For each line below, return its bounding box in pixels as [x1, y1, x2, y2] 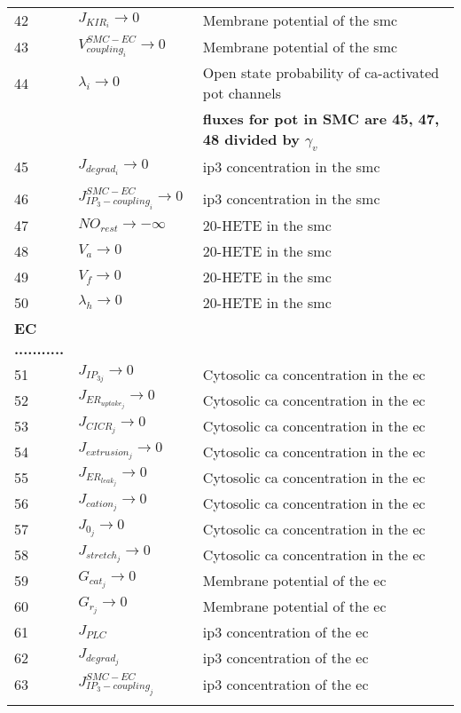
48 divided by [202, 129, 300, 150]
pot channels [202, 83, 281, 104]
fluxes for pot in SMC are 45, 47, [202, 108, 440, 130]
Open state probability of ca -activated [202, 62, 440, 83]
